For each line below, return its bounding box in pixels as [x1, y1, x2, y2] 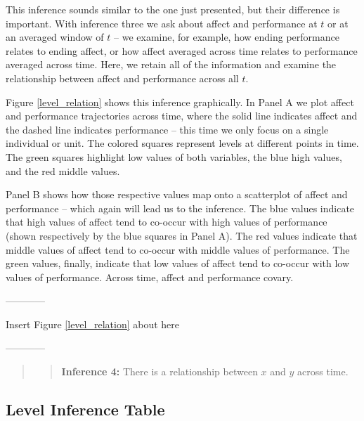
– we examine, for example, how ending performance [114, 30, 339, 44]
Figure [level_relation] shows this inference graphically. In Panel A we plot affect [6, 94, 354, 109]
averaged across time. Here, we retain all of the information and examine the [6, 57, 337, 72]
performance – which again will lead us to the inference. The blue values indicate [6, 200, 355, 215]
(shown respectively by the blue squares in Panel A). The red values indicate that [6, 228, 358, 242]
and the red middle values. [6, 163, 120, 178]
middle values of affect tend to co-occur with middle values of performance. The [6, 242, 350, 257]
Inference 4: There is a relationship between [61, 364, 258, 379]
